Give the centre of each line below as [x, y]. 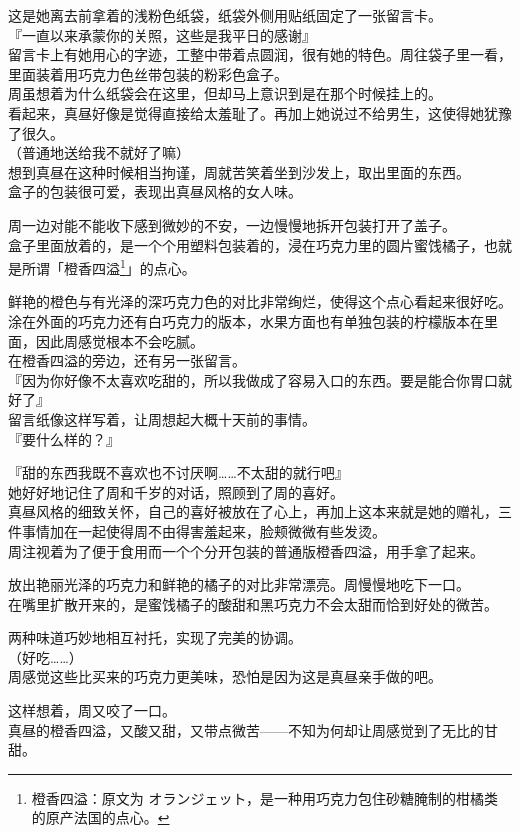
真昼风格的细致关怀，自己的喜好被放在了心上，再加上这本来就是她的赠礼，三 [260, 511]
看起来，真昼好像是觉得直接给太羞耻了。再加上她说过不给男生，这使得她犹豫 [260, 112]
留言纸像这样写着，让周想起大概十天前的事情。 [162, 418]
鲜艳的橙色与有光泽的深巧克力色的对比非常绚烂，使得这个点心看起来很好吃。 [260, 301]
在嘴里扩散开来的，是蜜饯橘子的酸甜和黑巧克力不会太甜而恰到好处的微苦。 [253, 603]
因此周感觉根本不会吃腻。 [119, 340]
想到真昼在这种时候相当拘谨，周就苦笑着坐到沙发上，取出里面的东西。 [239, 171]
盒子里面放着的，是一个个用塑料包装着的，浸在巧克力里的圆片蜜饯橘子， [246, 244]
